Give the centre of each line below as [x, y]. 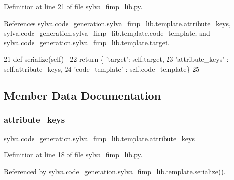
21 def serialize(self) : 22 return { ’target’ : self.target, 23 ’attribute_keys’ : [116, 59]
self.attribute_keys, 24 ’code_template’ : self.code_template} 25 [102, 68]
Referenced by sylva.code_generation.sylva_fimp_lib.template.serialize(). [115, 171]
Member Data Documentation [83, 95]
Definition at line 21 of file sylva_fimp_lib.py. [73, 6]
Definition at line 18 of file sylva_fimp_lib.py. [73, 155]
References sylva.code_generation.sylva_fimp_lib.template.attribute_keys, [117, 23]
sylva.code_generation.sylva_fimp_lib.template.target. [87, 42]
